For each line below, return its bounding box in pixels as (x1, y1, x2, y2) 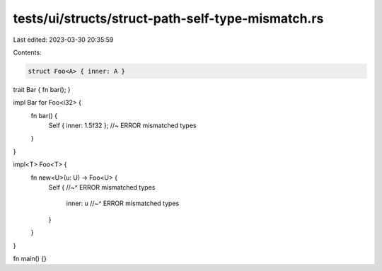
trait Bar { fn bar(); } (13, 85, 71, 93)
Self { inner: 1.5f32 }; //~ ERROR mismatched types (48, 121, 197, 130)
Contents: (13, 48, 42, 57)
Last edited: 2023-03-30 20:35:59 (13, 35, 114, 44)
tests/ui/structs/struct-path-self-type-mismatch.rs (13, 11, 324, 26)
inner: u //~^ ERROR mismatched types (66, 199, 180, 208)
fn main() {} (13, 254, 47, 263)
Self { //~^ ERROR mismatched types (48, 183, 156, 192)
